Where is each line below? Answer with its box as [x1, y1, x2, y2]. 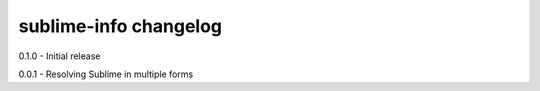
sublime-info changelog [18, 15, 223, 37]
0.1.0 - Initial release [18, 50, 101, 62]
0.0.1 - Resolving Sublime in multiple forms [18, 68, 194, 80]
